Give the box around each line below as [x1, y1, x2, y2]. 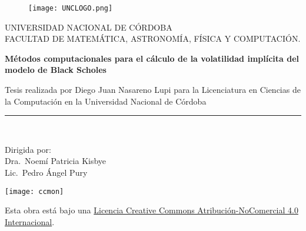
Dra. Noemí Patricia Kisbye [5, 155, 107, 167]
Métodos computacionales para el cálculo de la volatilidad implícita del [5, 52, 300, 64]
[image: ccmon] [5, 187, 64, 196]
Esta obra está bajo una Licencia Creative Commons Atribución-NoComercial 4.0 [5, 204, 298, 216]
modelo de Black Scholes [5, 63, 107, 76]
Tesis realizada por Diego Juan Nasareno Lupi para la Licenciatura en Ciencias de [5, 83, 301, 96]
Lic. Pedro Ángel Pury [5, 166, 88, 178]
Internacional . [5, 215, 55, 227]
